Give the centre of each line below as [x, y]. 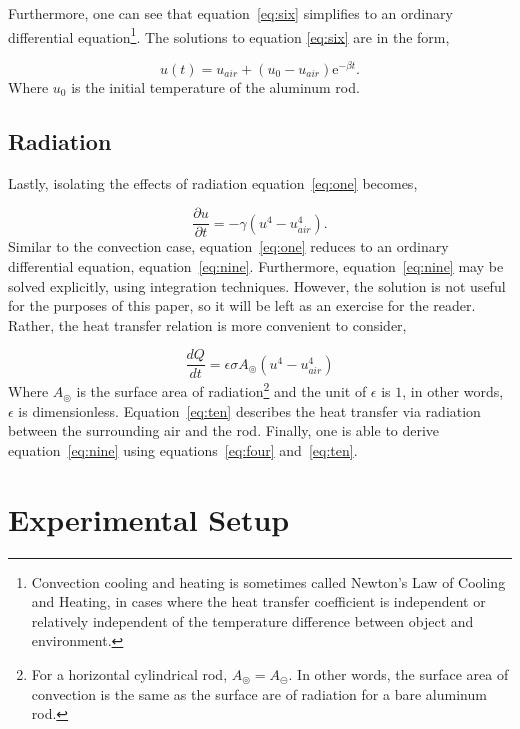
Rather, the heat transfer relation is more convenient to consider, [207, 324]
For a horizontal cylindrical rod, [129, 673]
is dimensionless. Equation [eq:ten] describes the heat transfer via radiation [249, 410]
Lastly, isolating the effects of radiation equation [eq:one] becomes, [213, 182]
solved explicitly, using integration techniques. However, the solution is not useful [257, 285]
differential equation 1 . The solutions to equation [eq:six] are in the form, [229, 35]
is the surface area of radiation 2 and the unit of [221, 390]
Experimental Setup [149, 518]
